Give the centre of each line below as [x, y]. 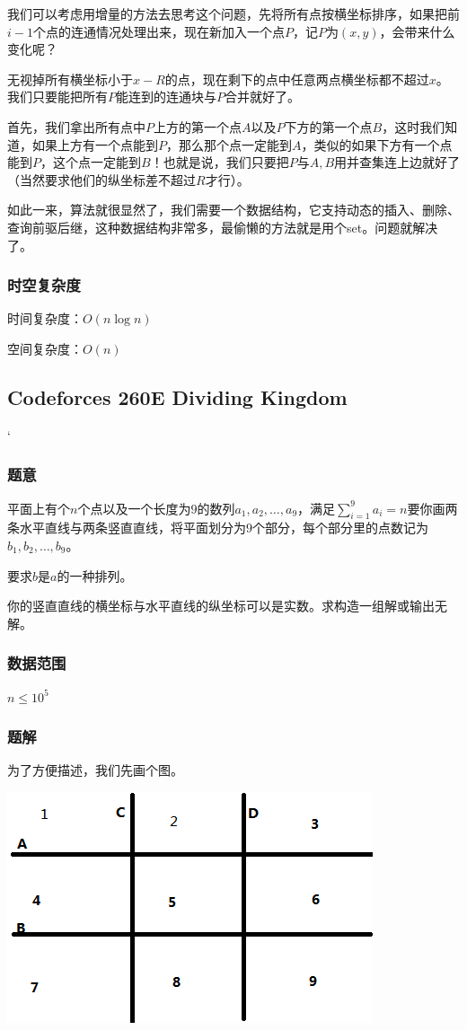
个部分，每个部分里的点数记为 [340, 528]
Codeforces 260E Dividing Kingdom [177, 396]
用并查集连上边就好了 [397, 162]
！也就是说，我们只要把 [220, 162]
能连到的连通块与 [166, 97]
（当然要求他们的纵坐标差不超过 [101, 179]
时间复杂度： [45, 318]
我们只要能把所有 [57, 97]
